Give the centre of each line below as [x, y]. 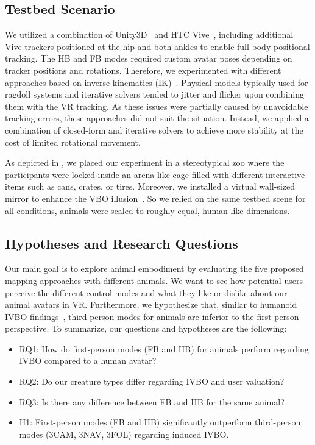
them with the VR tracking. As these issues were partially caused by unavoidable [157, 106]
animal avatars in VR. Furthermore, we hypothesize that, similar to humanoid [151, 304]
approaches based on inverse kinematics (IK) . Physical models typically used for [157, 82]
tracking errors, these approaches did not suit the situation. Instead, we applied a [157, 118]
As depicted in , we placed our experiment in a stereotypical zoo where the [145, 162]
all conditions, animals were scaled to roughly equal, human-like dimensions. [147, 210]
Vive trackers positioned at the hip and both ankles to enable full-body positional [157, 46]
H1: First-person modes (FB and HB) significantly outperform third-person [160, 422]
